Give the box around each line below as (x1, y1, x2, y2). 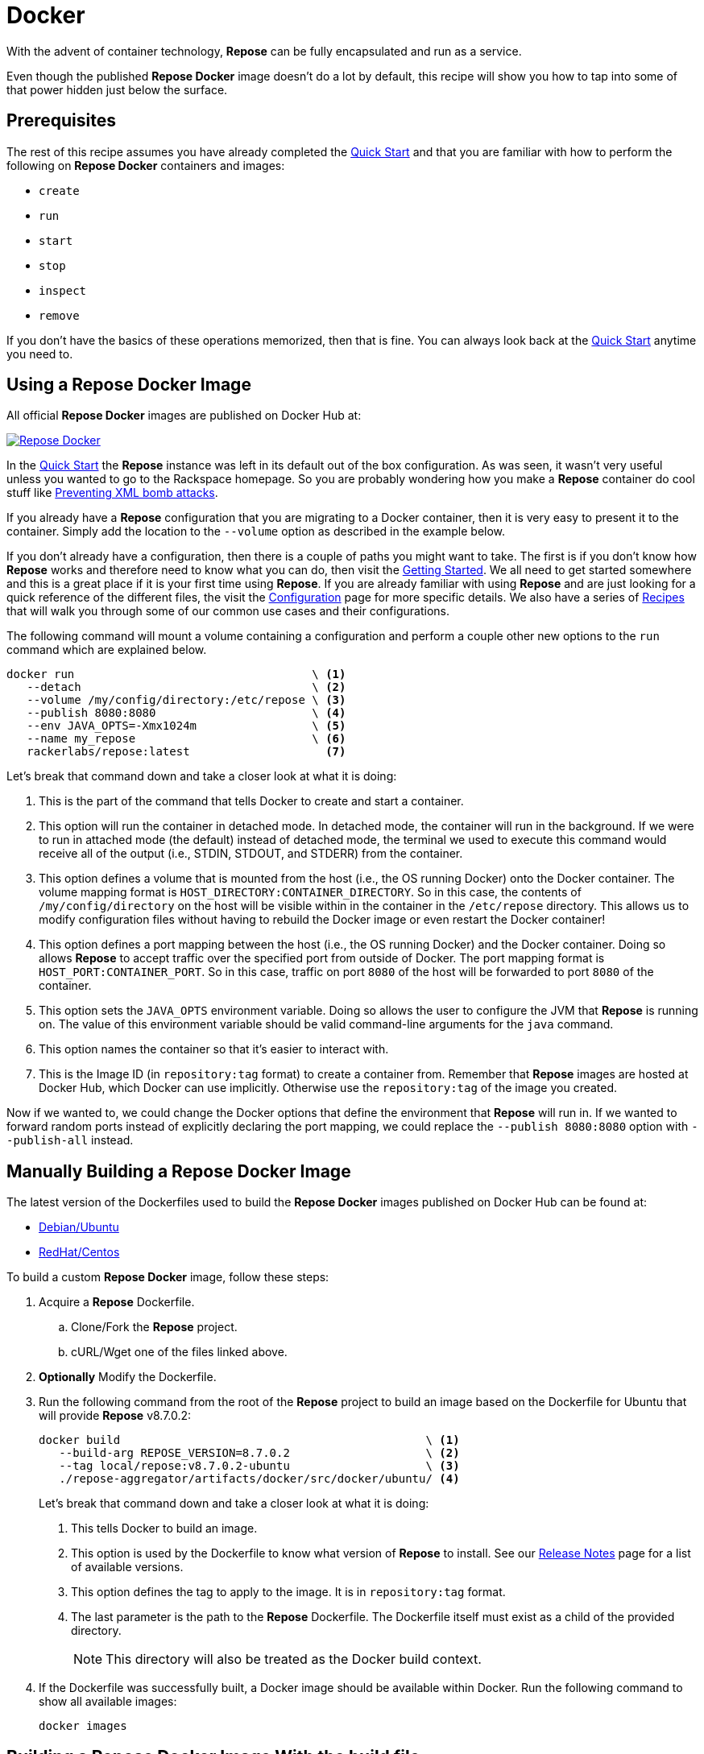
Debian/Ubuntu (39, 1220, 119, 1235)
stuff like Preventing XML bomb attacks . (6, 486, 218, 500)
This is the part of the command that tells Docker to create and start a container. (39, 794, 464, 809)
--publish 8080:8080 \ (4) (27, 706, 346, 720)
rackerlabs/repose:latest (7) (27, 745, 346, 759)
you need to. (6, 346, 73, 361)
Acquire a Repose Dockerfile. (39, 1295, 195, 1309)
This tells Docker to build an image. (71, 1521, 258, 1536)
